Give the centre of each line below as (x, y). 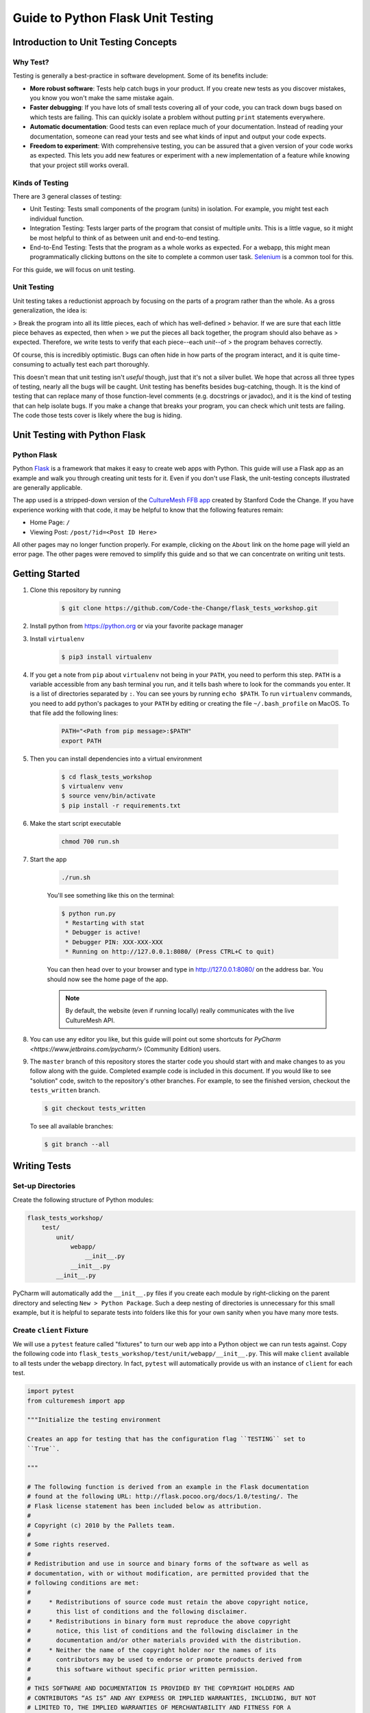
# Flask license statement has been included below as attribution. (145, 1506)
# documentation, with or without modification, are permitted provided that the (168, 1573)
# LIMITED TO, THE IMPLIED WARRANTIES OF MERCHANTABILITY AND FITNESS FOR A (159, 1708)
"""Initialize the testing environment (94, 1420)
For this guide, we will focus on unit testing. (74, 269)
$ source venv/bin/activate (108, 796)
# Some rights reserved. (69, 1544)
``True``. (44, 1449)
